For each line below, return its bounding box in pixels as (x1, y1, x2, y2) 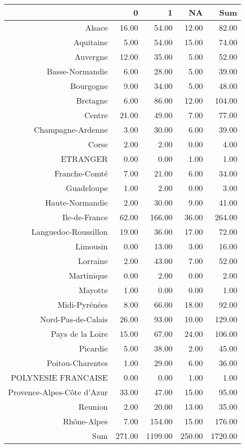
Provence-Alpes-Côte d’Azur (8, 386, 108, 398)
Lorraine (78, 255, 108, 266)
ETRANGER (61, 153, 108, 164)
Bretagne (76, 95, 108, 106)
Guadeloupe (66, 182, 108, 194)
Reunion (78, 401, 108, 412)
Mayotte (78, 284, 108, 296)
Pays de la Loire (51, 328, 108, 339)
